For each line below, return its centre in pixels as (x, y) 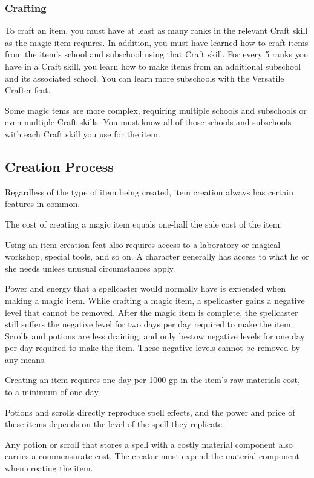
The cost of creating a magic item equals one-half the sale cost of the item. (144, 224)
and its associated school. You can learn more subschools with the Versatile (145, 78)
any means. (26, 359)
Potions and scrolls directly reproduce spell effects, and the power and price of (150, 412)
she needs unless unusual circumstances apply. (90, 268)
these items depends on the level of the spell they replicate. (115, 424)
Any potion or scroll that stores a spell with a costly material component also (149, 444)
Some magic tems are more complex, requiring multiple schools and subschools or (156, 110)
